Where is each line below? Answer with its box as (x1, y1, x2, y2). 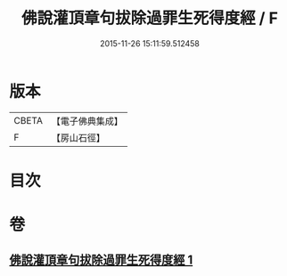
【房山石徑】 (51, 131, 105, 143)
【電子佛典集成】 (51, 115, 123, 127)
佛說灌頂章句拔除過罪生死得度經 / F (20, 8, 279, 28)
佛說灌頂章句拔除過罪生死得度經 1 (9, 253, 193, 268)
